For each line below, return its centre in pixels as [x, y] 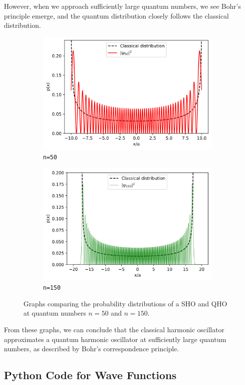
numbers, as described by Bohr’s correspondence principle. [91, 349]
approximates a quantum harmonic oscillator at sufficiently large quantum [115, 339]
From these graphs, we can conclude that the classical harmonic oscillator [114, 330]
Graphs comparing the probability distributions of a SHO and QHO [125, 303]
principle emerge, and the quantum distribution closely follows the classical [116, 15]
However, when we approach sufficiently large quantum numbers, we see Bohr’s [122, 6]
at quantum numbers [55, 313]
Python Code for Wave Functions [90, 375]
